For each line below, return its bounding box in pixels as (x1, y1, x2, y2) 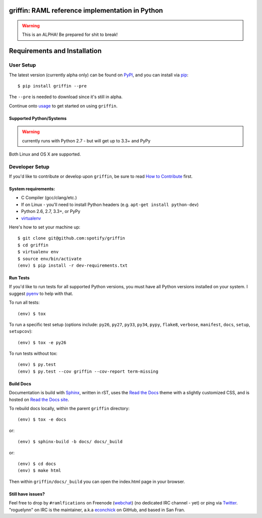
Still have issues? (9, 491, 45, 497)
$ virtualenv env (17, 249, 59, 255)
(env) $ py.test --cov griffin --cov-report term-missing (17, 368, 159, 374)
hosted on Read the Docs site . (9, 397, 69, 402)
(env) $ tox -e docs (17, 417, 66, 422)
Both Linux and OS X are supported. (9, 151, 81, 157)
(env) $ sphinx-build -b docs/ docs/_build (17, 439, 123, 445)
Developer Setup (9, 163, 49, 170)
